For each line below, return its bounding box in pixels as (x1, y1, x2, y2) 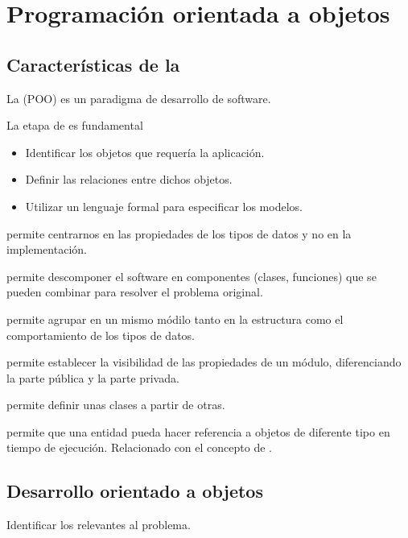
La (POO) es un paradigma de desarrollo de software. (6, 89, 271, 106)
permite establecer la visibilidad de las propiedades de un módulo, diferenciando (6, 354, 402, 370)
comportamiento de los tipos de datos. (6, 326, 195, 343)
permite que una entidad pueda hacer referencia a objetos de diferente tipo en (6, 423, 390, 440)
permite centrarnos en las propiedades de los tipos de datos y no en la (6, 225, 352, 242)
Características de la (6, 52, 180, 77)
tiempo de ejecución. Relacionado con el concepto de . (6, 439, 272, 456)
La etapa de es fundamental (6, 117, 143, 134)
